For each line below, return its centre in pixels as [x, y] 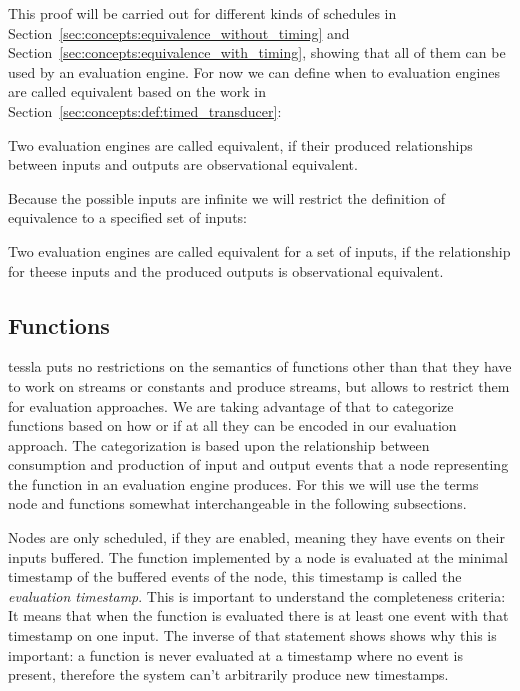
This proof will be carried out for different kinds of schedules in [202, 13]
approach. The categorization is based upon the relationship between [219, 444]
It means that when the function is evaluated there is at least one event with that [258, 615]
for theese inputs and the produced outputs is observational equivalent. [226, 270]
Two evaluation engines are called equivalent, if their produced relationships [240, 144]
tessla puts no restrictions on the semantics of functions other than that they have [260, 366]
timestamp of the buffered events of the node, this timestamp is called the [235, 576]
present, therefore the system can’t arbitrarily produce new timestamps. [228, 674]
